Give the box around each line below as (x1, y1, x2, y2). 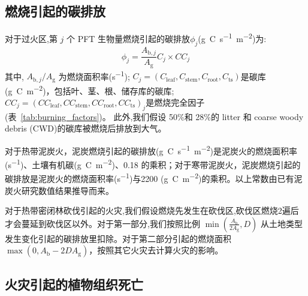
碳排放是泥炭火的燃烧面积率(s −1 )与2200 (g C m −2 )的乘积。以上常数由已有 (5, 171, 294, 185)
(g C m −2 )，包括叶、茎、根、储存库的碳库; (5, 82, 174, 97)
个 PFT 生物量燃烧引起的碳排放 (67, 32, 191, 44)
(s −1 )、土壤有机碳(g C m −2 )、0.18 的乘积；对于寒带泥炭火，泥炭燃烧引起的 (5, 157, 301, 171)
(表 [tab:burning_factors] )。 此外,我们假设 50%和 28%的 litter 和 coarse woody (5, 110, 304, 122)
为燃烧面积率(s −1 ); (58, 68, 130, 82)
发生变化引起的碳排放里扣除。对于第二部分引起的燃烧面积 (5, 232, 231, 244)
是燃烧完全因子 (146, 95, 205, 108)
